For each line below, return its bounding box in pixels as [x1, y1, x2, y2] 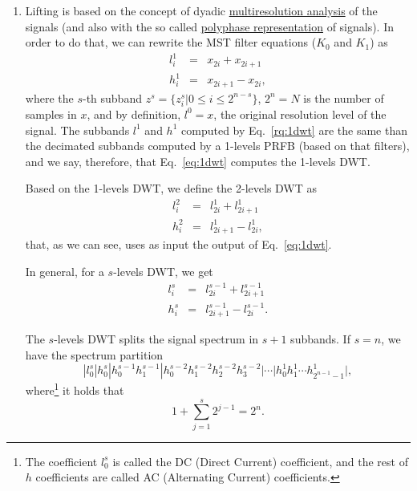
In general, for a [25, 263, 104, 279]
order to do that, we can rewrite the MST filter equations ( [25, 34, 317, 51]
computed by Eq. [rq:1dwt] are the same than [181, 121, 407, 138]
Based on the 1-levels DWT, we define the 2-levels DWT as [25, 180, 318, 197]
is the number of [303, 89, 384, 106]
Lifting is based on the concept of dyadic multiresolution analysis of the [25, 2, 378, 18]
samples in [25, 105, 77, 122]
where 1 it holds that [25, 379, 124, 398]
